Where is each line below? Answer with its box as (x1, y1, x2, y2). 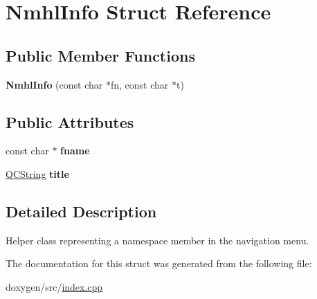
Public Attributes (6, 111, 134, 132)
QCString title (6, 166, 69, 181)
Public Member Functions (6, 44, 195, 66)
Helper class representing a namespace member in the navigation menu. (6, 233, 309, 247)
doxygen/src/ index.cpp (6, 279, 103, 293)
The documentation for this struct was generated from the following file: (6, 256, 312, 271)
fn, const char (110, 77, 169, 91)
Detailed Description (6, 200, 157, 221)
